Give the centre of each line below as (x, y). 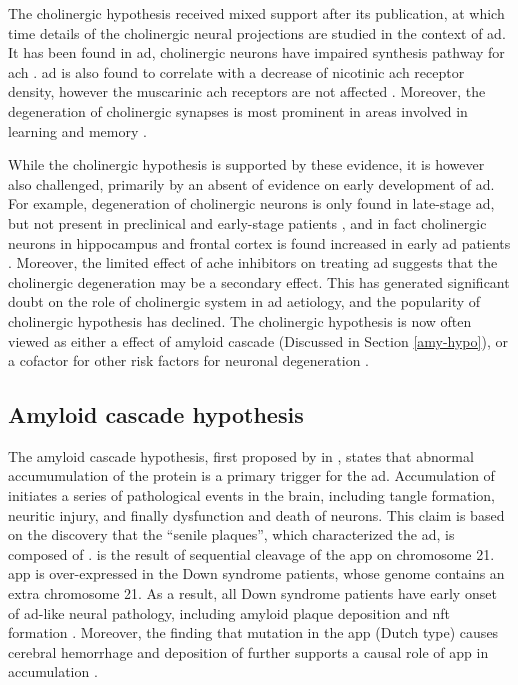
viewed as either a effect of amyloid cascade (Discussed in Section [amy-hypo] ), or (258, 340)
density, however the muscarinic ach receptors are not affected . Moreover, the (247, 91)
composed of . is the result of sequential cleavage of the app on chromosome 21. (251, 553)
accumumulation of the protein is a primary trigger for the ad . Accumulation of (251, 475)
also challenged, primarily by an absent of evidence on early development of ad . (251, 183)
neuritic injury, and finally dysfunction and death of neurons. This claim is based (256, 514)
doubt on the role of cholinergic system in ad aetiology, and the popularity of (244, 301)
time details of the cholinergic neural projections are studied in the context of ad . (257, 32)
